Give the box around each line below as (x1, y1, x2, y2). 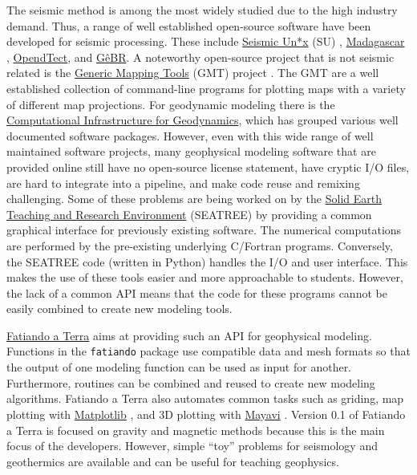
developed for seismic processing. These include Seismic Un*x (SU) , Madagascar (6, 33, 405, 50)
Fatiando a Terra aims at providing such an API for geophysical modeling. (6, 327, 372, 343)
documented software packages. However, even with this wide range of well (6, 127, 374, 144)
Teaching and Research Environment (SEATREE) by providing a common (6, 205, 372, 222)
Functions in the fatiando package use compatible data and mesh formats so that (6, 343, 411, 359)
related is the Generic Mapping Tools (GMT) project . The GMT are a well (6, 64, 379, 81)
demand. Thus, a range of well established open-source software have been (6, 17, 371, 34)
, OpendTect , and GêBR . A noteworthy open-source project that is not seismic (6, 48, 395, 65)
